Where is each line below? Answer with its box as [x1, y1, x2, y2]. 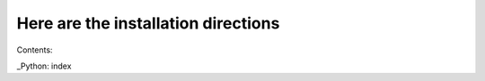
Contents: [16, 45, 53, 55]
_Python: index [16, 61, 72, 71]
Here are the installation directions [16, 13, 280, 33]
